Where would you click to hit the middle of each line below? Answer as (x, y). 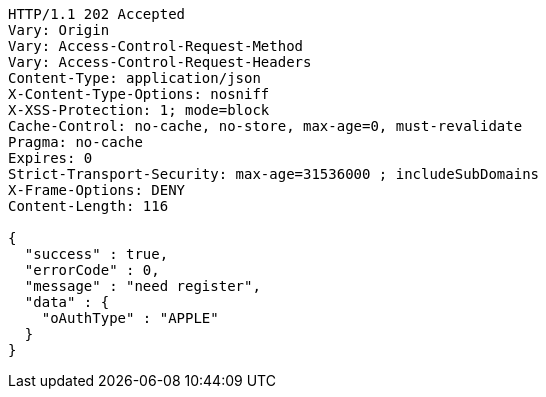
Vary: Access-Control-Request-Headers (160, 62)
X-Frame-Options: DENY (97, 190)
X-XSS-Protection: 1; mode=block (139, 110)
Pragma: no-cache (75, 142)
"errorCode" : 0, (92, 270)
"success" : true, (96, 254)
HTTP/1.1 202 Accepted (97, 14)
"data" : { (67, 302)
